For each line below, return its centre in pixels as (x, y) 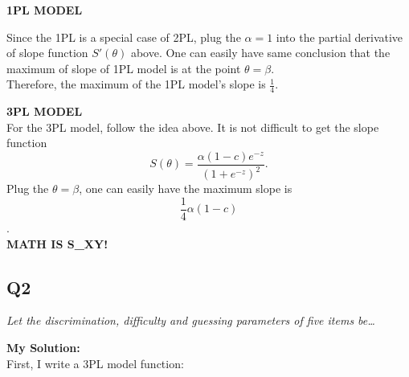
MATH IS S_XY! (57, 243)
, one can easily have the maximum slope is (186, 188)
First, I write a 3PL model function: (95, 363)
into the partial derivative (339, 37)
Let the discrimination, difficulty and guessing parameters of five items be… (191, 320)
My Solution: (43, 348)
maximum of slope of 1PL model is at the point (124, 68)
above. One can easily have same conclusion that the (260, 53)
